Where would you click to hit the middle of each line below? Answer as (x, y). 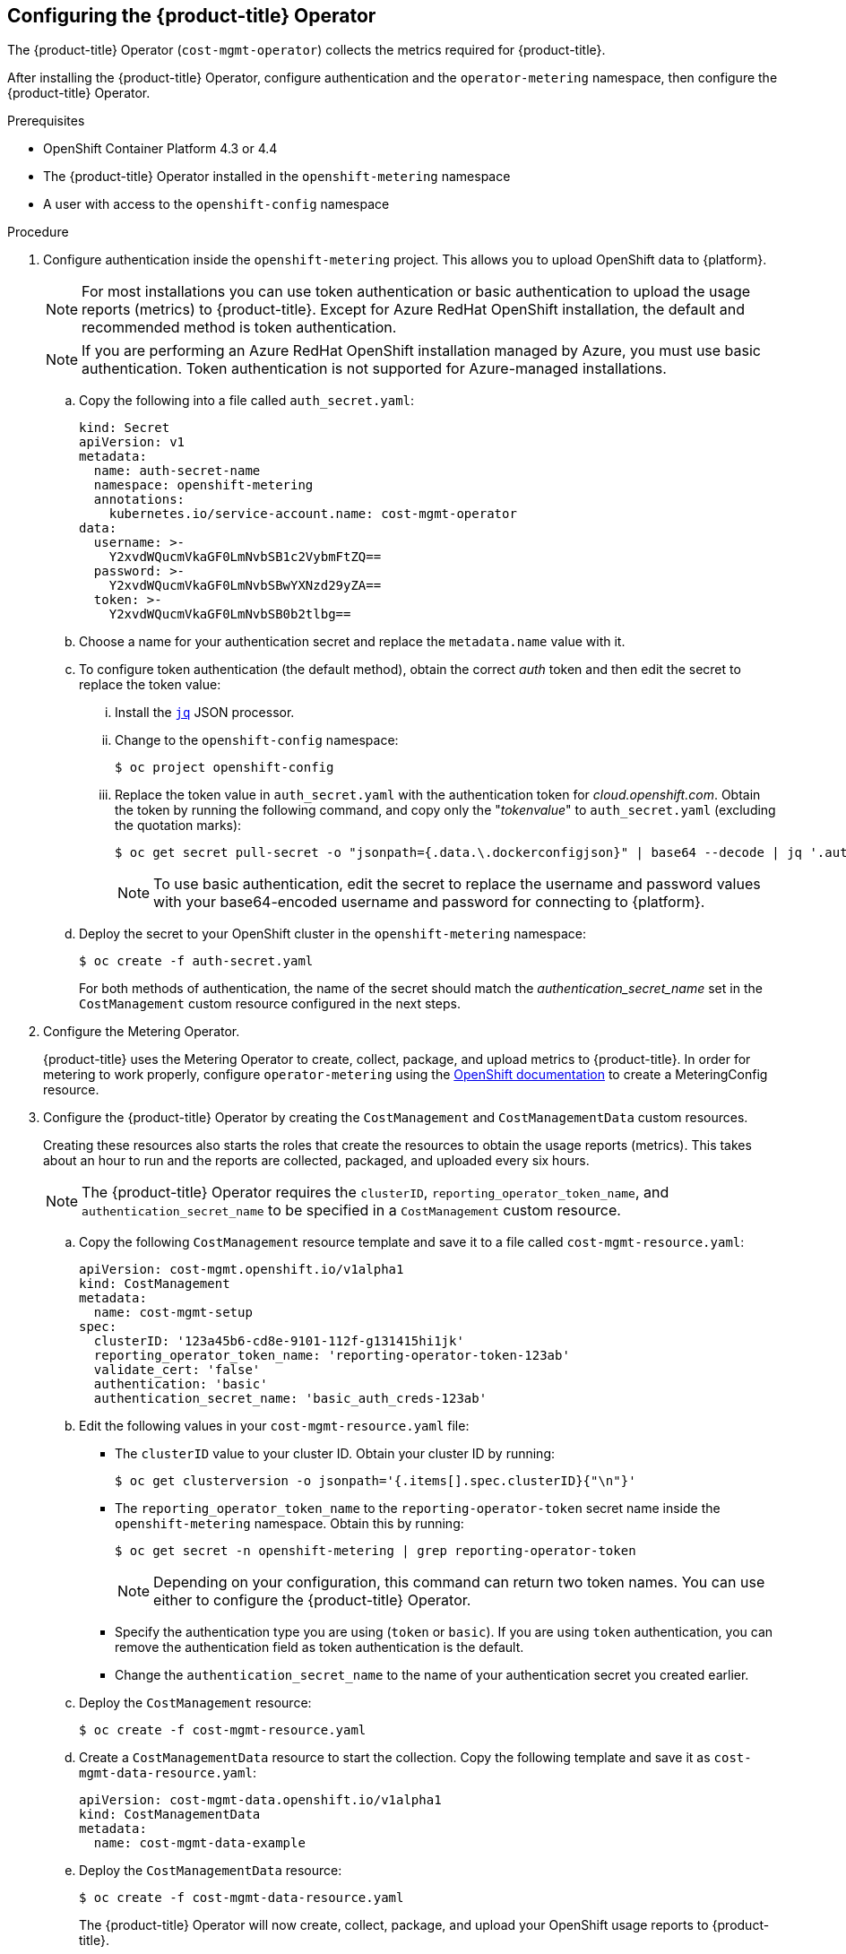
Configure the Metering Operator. (142, 1032)
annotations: (139, 500)
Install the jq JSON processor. (205, 713)
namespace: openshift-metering (203, 485)
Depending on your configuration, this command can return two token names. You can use (459, 1582)
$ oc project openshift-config (224, 768)
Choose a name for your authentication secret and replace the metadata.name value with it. (352, 642)
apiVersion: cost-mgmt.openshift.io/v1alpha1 (242, 1270)
